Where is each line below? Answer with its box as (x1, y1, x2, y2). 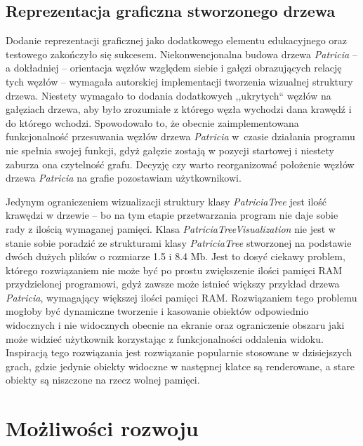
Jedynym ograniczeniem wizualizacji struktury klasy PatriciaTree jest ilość (6, 194, 327, 208)
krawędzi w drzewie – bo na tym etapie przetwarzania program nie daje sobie (6, 208, 338, 222)
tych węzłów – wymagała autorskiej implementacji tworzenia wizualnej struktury (6, 74, 353, 88)
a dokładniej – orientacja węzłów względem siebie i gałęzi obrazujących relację (6, 60, 342, 75)
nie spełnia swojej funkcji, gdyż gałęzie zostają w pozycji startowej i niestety (6, 142, 334, 157)
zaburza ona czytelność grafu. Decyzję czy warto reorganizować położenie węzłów (6, 156, 355, 171)
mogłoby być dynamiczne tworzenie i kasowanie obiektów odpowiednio (6, 304, 309, 318)
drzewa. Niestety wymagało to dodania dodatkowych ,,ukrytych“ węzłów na (6, 88, 331, 102)
